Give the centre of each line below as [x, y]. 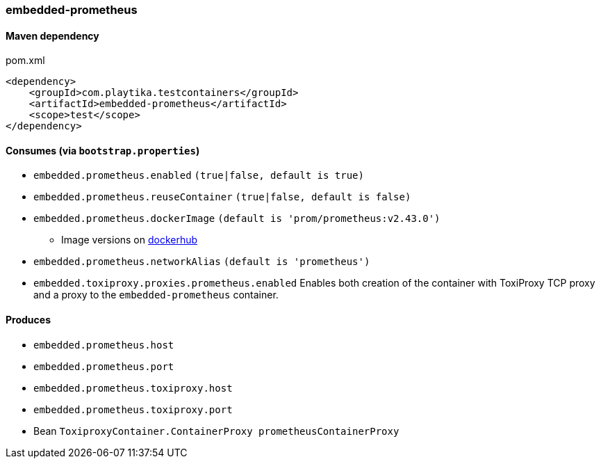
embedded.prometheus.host [104, 345]
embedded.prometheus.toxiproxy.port [133, 409]
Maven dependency [52, 35]
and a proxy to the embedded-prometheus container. [156, 295]
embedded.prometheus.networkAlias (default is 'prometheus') [202, 262]
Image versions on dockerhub [130, 240]
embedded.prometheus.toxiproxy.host [133, 388]
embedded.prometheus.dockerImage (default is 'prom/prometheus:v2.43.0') [237, 219]
